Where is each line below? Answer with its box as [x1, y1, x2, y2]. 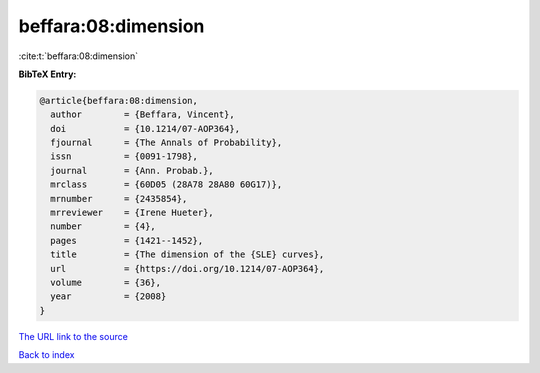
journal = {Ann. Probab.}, [50, 165, 214, 176]
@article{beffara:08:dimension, [39, 95, 199, 106]
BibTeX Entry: [18, 68, 77, 80]
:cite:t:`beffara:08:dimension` [18, 50, 139, 62]
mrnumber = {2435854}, [50, 193, 188, 204]
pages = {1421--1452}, [50, 235, 204, 246]
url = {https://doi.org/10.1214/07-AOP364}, [50, 263, 325, 274]
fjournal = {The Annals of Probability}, [50, 137, 283, 149]
